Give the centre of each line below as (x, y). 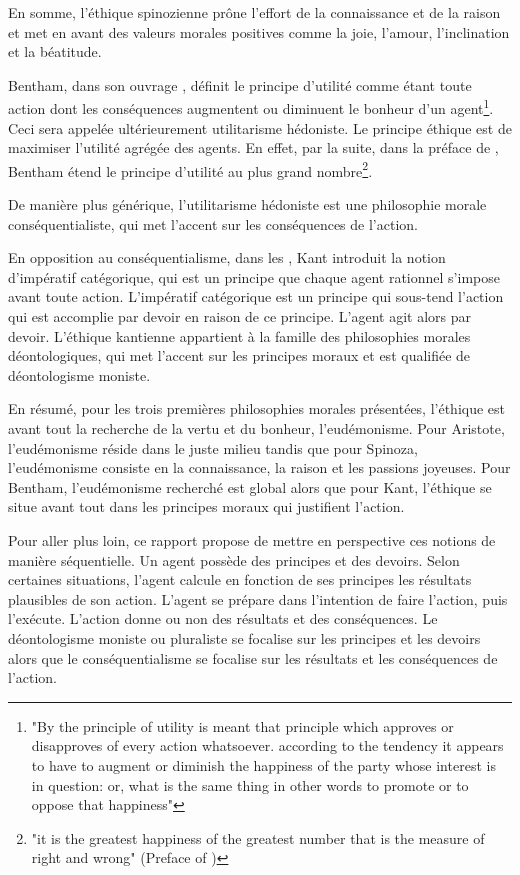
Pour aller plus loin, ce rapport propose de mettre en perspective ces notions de (252, 539)
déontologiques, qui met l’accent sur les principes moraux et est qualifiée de (239, 355)
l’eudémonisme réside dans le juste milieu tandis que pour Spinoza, (213, 447)
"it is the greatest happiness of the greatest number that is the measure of (258, 837)
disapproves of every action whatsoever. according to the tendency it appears (267, 745)
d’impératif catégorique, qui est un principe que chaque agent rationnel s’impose (254, 276)
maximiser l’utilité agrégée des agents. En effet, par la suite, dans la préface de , (253, 147)
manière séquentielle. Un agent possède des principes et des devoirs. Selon (234, 559)
